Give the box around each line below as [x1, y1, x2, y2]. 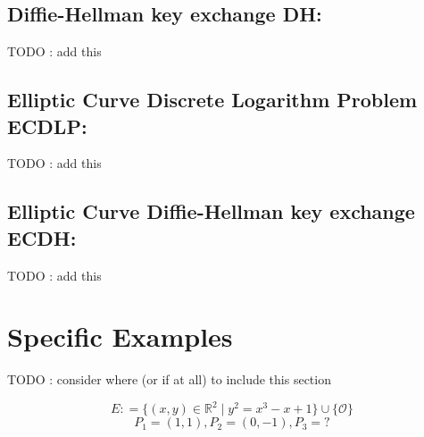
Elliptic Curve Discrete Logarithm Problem [7, 86, 418, 113]
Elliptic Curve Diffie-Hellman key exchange [7, 197, 415, 225]
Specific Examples [7, 318, 233, 355]
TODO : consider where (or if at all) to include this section [7, 370, 331, 389]
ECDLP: [7, 112, 87, 139]
